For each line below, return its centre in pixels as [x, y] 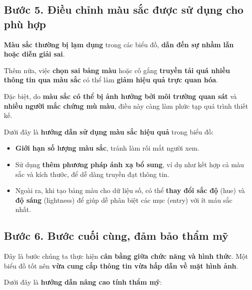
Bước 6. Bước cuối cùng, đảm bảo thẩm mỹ [116, 236]
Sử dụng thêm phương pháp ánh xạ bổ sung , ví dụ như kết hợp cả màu [130, 164]
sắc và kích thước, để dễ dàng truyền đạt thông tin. [92, 174]
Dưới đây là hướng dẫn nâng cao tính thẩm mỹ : [83, 282]
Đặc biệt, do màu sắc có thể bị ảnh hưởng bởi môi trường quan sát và [120, 96]
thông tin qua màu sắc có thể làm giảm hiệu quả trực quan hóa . [111, 80]
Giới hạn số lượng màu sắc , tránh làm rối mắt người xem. [107, 148]
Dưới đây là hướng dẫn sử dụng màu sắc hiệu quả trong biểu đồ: [109, 131]
